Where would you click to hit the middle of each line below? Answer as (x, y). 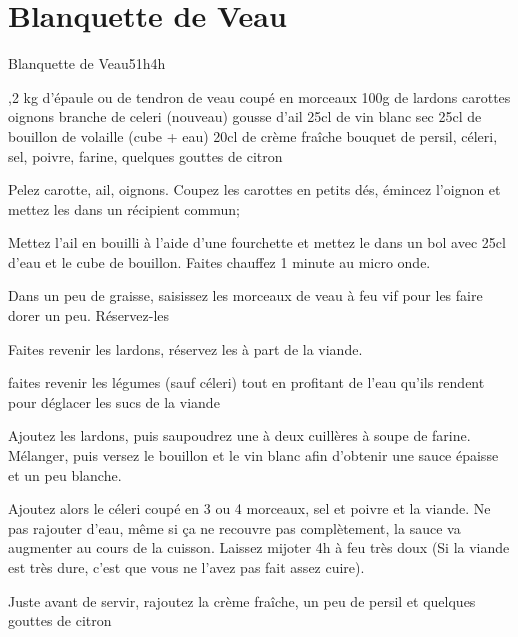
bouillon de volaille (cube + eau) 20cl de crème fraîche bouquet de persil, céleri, (253, 135)
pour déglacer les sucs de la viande (114, 401)
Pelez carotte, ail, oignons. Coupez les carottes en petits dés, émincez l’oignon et (254, 189)
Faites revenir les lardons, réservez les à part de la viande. (185, 348)
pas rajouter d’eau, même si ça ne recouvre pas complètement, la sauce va (234, 527)
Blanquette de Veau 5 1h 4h (87, 63)
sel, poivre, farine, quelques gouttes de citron (145, 155)
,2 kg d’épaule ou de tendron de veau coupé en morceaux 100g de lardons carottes (259, 96)
